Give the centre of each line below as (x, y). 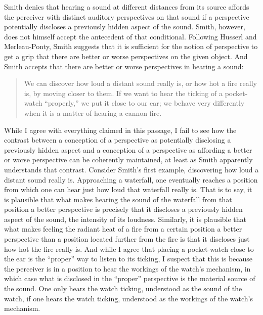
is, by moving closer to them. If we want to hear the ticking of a (123, 93)
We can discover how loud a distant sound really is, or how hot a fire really (140, 83)
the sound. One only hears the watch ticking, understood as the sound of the (123, 288)
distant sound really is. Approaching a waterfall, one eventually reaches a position (131, 179)
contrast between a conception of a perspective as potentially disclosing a (118, 140)
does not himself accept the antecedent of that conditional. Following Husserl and (130, 36)
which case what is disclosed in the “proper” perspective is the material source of (130, 278)
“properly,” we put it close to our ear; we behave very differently (145, 103)
